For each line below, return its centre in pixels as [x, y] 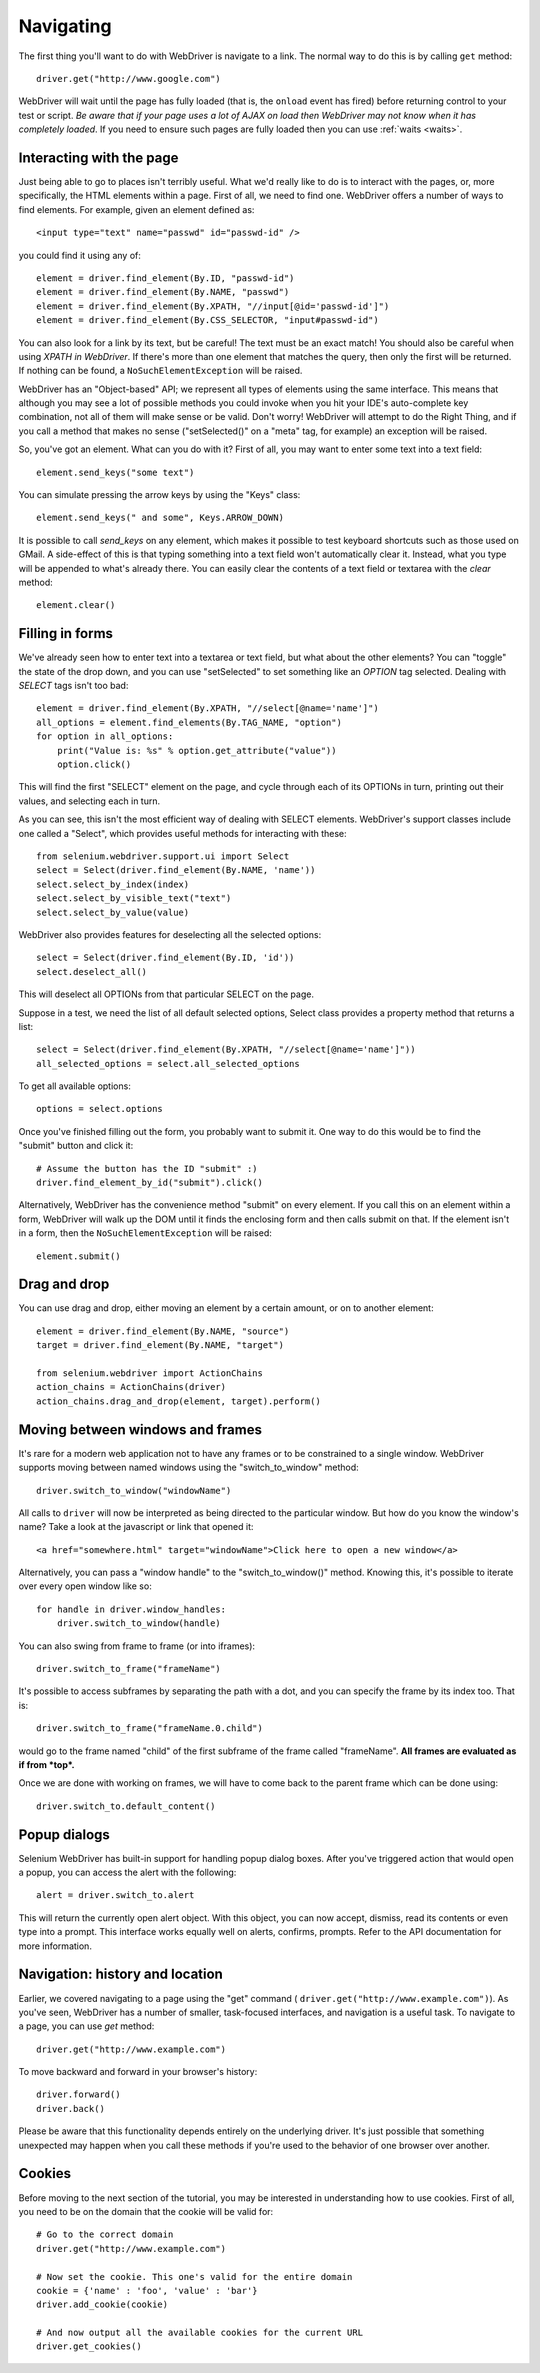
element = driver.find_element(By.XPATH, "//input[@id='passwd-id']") [213, 306]
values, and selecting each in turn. [89, 801]
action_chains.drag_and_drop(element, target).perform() [179, 1401]
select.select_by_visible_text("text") [134, 898]
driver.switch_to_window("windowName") [134, 1490]
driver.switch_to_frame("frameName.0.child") [150, 1728]
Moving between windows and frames [140, 1429]
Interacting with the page [98, 157]
